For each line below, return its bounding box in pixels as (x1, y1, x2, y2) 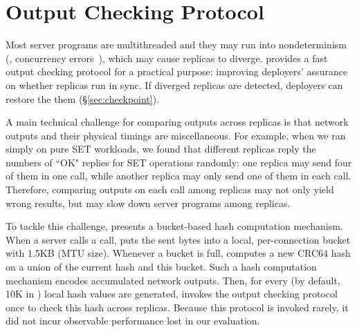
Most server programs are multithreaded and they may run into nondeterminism (6, 37, 347, 52)
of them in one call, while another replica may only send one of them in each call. (6, 168, 351, 183)
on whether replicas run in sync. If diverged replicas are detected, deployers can (6, 77, 343, 92)
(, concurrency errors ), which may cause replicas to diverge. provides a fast (6, 50, 328, 65)
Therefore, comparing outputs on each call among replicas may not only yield (6, 182, 334, 197)
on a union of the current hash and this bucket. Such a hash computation (6, 260, 317, 274)
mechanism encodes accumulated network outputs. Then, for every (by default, (6, 273, 340, 287)
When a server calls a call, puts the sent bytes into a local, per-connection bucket (6, 232, 351, 246)
